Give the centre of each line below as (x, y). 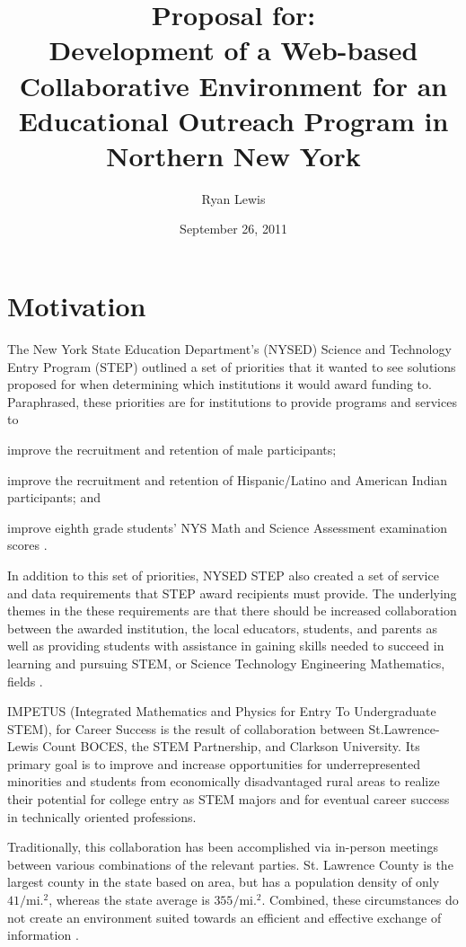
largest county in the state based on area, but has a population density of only (224, 882)
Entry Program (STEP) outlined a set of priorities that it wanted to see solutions (232, 366)
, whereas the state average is (129, 900)
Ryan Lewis (233, 198)
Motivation (77, 306)
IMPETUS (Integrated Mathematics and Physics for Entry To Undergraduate (222, 711)
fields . (25, 681)
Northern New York (233, 155)
